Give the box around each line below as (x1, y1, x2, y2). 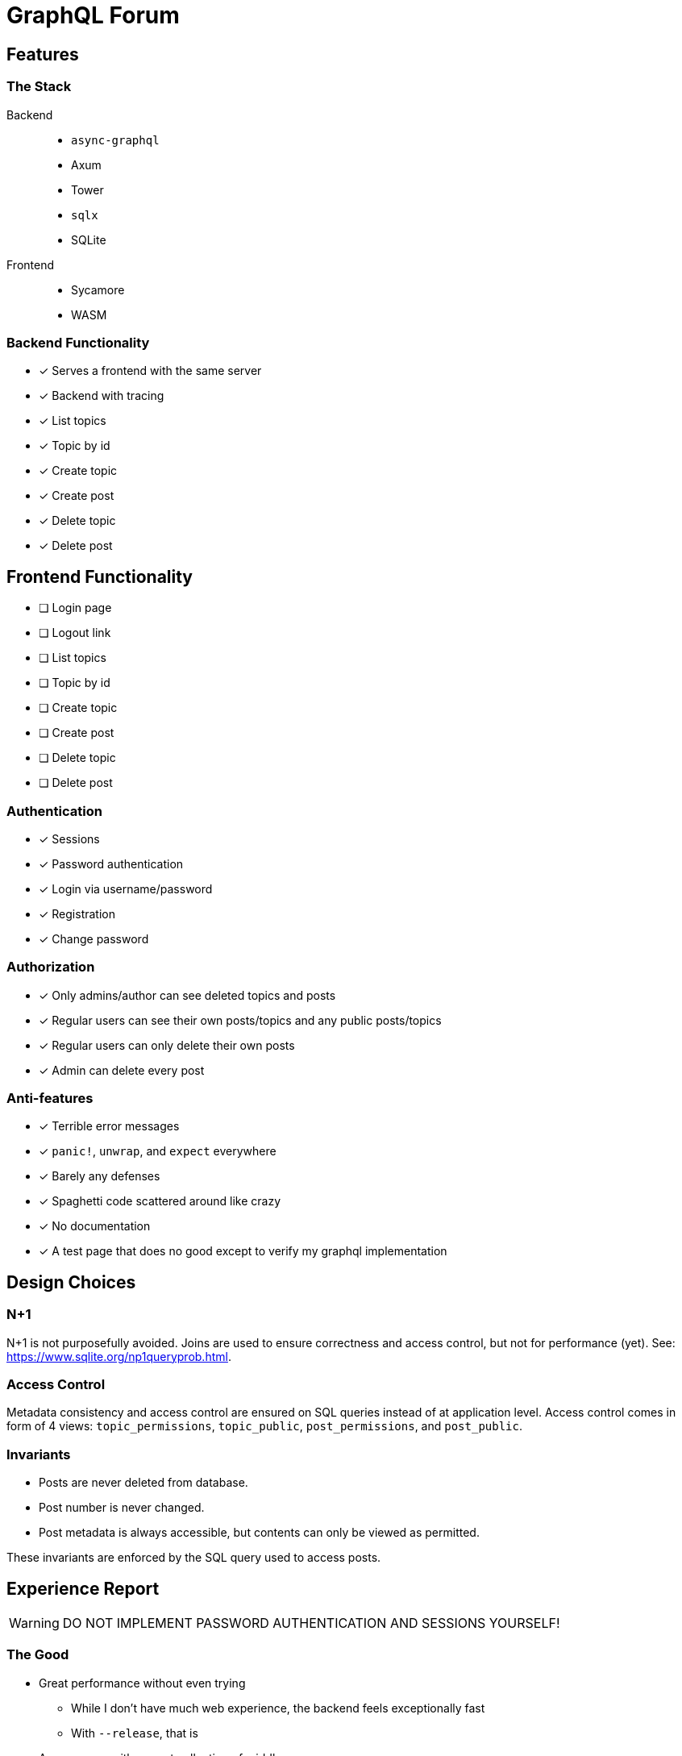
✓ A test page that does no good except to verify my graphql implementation (39, 1244, 447, 1259)
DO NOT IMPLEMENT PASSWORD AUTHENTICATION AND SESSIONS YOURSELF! (62, 1614, 560, 1631)
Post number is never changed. (39, 1500, 205, 1515)
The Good (6, 1646, 69, 1663)
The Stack (6, 78, 72, 95)
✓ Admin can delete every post (39, 1063, 205, 1077)
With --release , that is (71, 1725, 198, 1740)
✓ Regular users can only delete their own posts (39, 1038, 295, 1052)
